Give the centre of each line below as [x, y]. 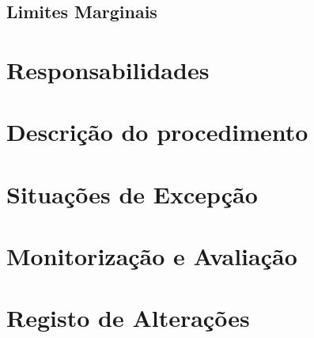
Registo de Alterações [128, 318]
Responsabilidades [108, 69]
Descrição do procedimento [157, 132]
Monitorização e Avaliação [152, 256]
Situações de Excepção [132, 194]
